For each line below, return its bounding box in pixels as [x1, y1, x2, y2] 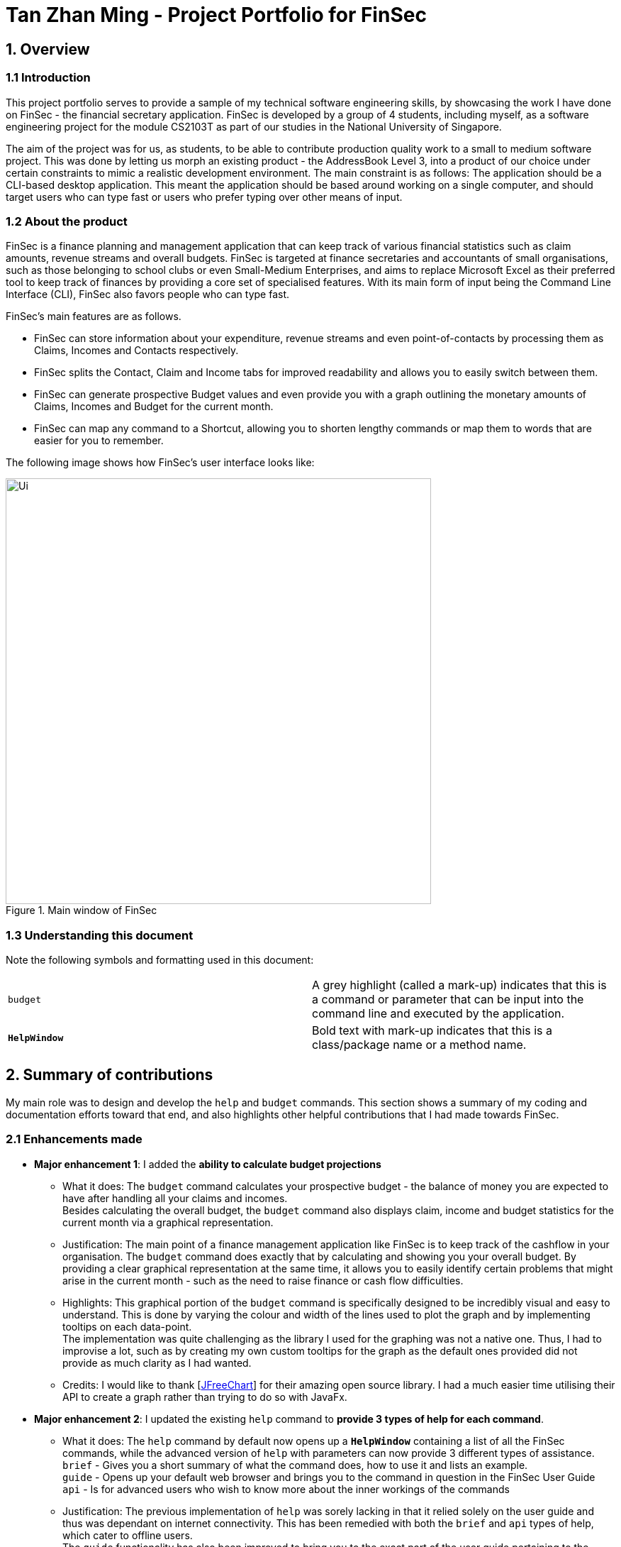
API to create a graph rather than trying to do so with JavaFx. [62, 1390, 347, 1403]
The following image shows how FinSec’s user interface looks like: [6, 456, 315, 469]
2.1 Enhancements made [6, 1132, 142, 1147]
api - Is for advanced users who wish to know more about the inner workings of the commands [62, 1482, 510, 1495]
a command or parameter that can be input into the [312, 992, 584, 1007]
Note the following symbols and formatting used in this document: [6, 954, 314, 967]
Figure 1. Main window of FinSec [6, 904, 157, 917]
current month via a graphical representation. [62, 1216, 274, 1228]
